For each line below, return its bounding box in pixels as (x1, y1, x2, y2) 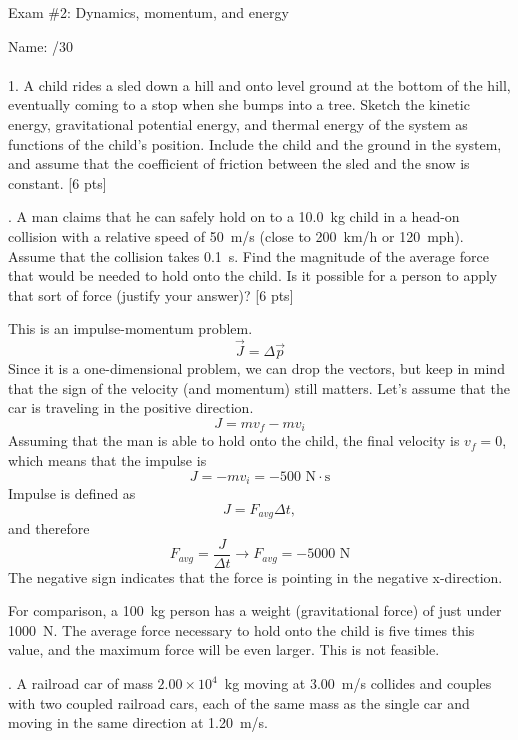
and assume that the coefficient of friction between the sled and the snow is (8, 153, 470, 174)
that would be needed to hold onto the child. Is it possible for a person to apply (8, 265, 498, 286)
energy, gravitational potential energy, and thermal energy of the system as (8, 113, 468, 134)
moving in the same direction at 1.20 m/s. (8, 712, 268, 733)
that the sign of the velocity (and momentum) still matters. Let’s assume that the (8, 377, 510, 398)
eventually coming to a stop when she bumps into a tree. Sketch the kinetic (8, 94, 470, 115)
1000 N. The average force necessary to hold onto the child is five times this (8, 619, 475, 640)
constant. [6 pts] (8, 172, 107, 193)
